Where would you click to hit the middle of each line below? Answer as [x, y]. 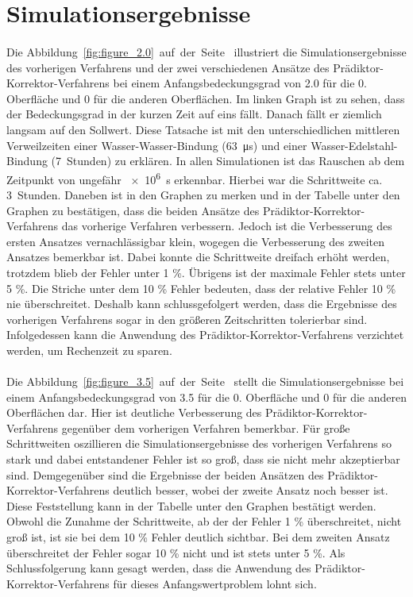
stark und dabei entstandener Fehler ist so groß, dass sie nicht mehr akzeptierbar [203, 459]
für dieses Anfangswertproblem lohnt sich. [215, 583]
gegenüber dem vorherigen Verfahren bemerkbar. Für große [206, 428]
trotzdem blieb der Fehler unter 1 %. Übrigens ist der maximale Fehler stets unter [206, 272]
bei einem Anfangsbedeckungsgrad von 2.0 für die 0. [240, 83]
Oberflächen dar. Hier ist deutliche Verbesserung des [134, 412]
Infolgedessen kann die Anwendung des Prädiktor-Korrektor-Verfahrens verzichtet [205, 335]
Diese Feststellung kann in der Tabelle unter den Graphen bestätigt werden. [191, 505]
